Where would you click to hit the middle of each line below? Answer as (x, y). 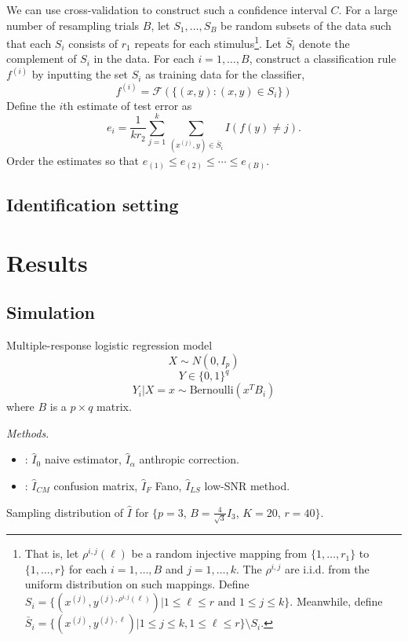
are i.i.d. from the (327, 568)
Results (47, 262)
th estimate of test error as (127, 105)
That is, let (52, 553)
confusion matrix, (96, 485)
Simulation (51, 312)
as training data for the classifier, (225, 74)
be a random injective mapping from (219, 553)
